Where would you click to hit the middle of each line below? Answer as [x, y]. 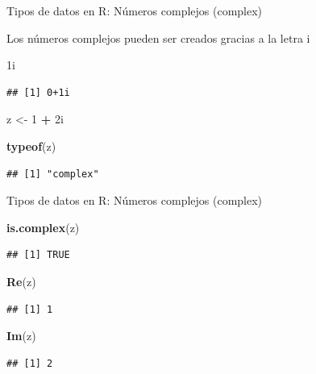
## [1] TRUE [38, 255]
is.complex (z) [43, 227]
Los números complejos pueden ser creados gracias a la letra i [158, 37]
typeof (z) [31, 145]
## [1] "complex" [53, 174]
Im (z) [21, 336]
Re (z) [21, 281]
